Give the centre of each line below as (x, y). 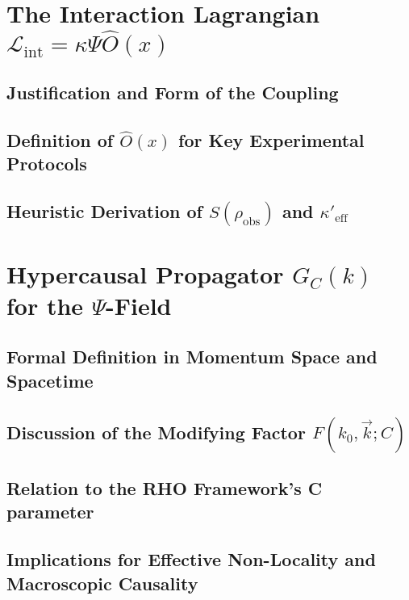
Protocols (47, 164)
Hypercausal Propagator (145, 273)
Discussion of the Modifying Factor (156, 432)
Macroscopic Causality (102, 583)
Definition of (60, 140)
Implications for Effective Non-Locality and (191, 559)
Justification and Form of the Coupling (173, 92)
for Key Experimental (271, 140)
